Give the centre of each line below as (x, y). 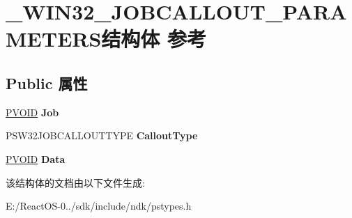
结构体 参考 (154, 39)
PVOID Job (32, 112)
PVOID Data (36, 158)
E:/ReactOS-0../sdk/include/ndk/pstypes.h (99, 206)
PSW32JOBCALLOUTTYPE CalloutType (102, 135)
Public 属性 (47, 83)
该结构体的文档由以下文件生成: (75, 182)
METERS (54, 39)
